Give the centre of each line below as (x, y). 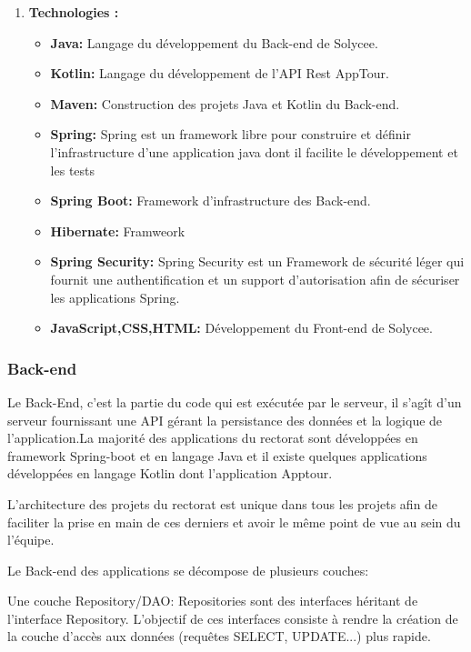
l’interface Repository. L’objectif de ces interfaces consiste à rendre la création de (233, 618)
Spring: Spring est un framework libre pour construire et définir (230, 134)
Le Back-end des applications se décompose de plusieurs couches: (188, 570)
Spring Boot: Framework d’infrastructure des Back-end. (210, 201)
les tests (73, 170)
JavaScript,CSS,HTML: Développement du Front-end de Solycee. (241, 328)
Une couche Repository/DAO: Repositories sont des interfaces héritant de (213, 601)
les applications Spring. (115, 297)
